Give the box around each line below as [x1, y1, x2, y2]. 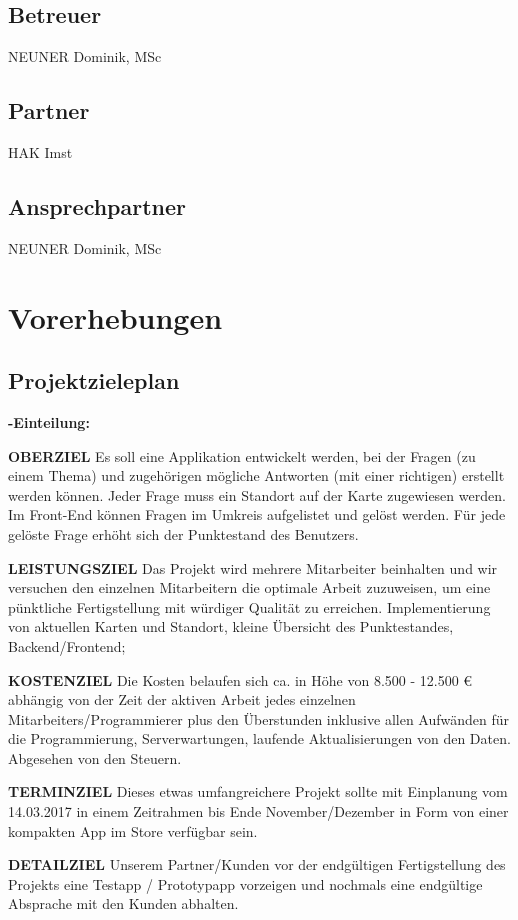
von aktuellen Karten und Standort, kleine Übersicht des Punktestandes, [8, 616, 454, 637]
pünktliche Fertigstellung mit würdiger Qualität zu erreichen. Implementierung [8, 596, 491, 617]
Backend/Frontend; [8, 635, 126, 656]
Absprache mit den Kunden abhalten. [8, 893, 239, 914]
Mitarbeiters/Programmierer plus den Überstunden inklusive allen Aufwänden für [8, 708, 510, 729]
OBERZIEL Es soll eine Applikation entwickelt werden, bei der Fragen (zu [8, 445, 476, 466]
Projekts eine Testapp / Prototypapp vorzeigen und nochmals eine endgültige [8, 873, 483, 894]
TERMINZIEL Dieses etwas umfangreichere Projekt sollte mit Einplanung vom [8, 781, 508, 802]
